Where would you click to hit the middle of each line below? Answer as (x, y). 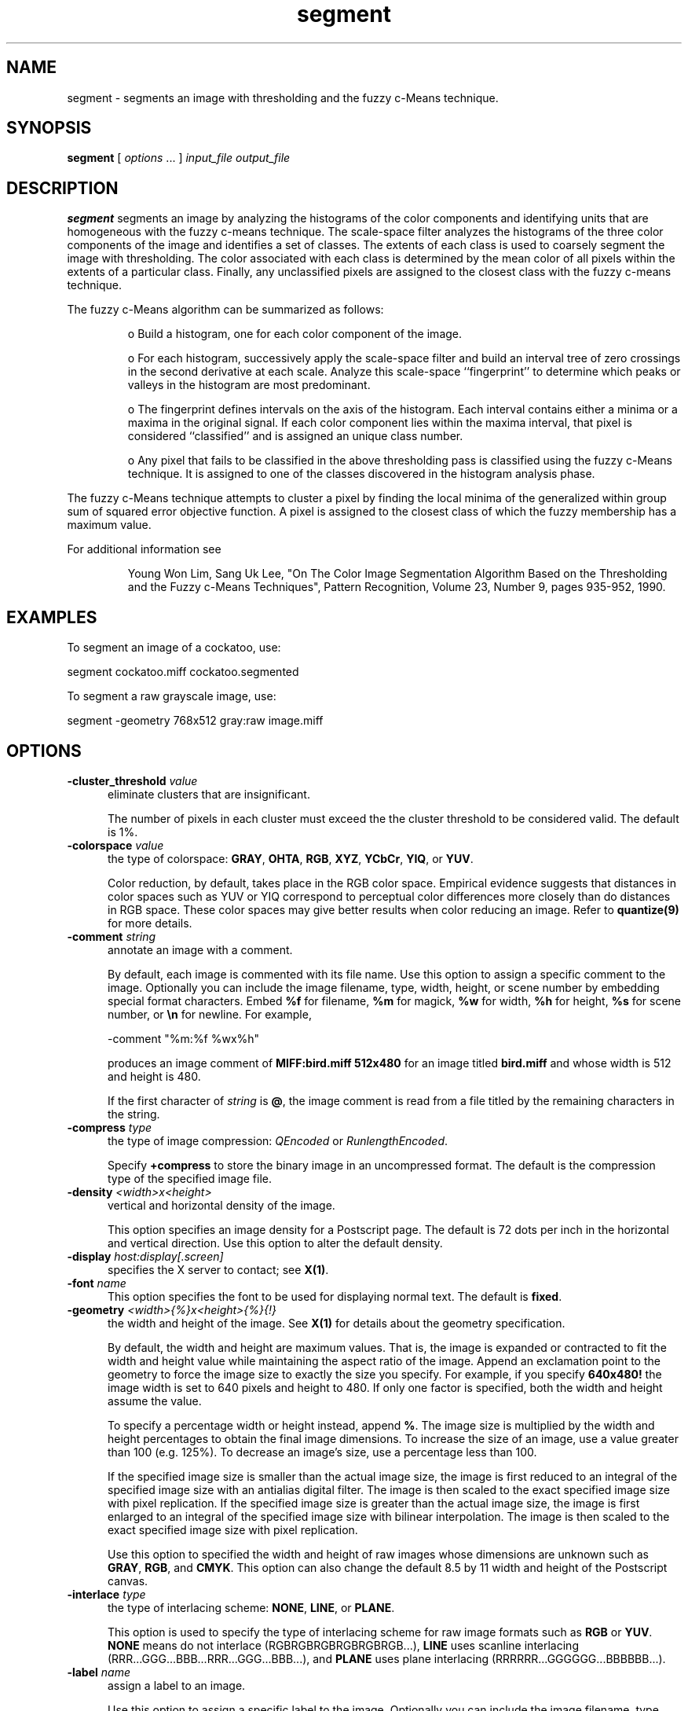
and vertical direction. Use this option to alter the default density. (275, 1243)
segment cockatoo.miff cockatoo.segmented (183, 672)
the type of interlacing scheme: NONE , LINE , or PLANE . (251, 1607)
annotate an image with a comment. (200, 949)
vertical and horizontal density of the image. (221, 1205)
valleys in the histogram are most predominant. (249, 385)
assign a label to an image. (177, 1685)
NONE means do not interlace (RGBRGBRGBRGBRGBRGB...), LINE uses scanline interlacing (343, 1645)
